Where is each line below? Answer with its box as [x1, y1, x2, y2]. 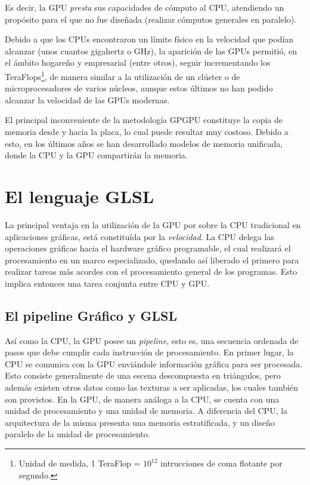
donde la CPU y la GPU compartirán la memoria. [5, 149, 188, 161]
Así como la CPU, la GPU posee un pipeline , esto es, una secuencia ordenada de [5, 334, 299, 346]
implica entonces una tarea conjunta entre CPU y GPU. [5, 277, 210, 289]
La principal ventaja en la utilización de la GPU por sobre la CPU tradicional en [5, 218, 301, 231]
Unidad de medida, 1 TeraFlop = [18, 457, 141, 469]
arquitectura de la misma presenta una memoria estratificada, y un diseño [5, 416, 275, 428]
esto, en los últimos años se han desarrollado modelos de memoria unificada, [5, 137, 283, 149]
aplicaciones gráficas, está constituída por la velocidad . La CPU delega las [5, 230, 274, 242]
